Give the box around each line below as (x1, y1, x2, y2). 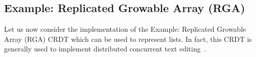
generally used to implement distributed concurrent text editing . (4, 43, 206, 54)
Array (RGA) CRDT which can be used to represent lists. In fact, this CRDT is (4, 33, 252, 44)
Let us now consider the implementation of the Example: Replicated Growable (4, 24, 246, 34)
